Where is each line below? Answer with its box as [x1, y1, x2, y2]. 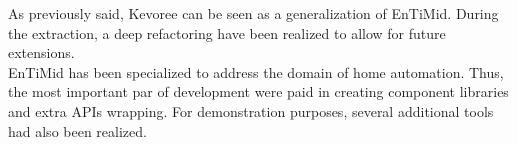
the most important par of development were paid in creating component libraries [8, 81, 509, 102]
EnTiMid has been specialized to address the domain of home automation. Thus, [8, 61, 504, 82]
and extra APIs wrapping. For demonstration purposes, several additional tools [8, 100, 494, 121]
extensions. [8, 42, 75, 63]
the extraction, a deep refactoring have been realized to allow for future [8, 22, 446, 43]
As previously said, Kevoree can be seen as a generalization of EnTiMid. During [8, 3, 499, 23]
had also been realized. [8, 120, 147, 141]
